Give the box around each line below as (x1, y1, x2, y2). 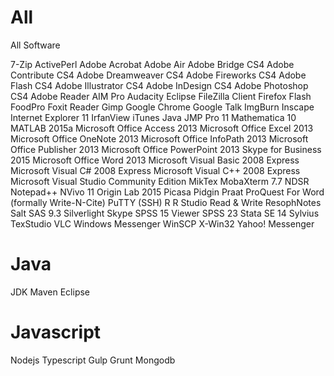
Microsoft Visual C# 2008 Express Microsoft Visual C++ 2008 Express (10, 164, 301, 176)
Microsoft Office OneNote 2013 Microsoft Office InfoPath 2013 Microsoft (10, 132, 309, 145)
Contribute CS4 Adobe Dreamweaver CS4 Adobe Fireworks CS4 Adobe (10, 69, 307, 81)
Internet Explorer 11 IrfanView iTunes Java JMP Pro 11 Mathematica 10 (10, 111, 297, 123)
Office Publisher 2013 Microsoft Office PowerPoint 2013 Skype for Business (10, 143, 322, 155)
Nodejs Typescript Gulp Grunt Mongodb (10, 354, 176, 366)
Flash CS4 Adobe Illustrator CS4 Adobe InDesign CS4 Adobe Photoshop (10, 79, 309, 91)
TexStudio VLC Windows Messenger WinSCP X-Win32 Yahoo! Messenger (10, 217, 315, 230)
